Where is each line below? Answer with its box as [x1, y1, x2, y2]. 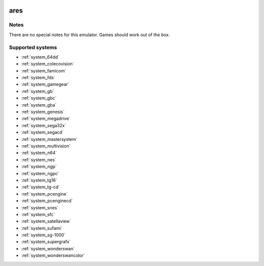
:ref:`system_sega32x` [21, 122, 66, 128]
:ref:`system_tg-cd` [21, 184, 60, 190]
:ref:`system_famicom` [21, 67, 66, 73]
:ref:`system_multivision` [21, 143, 71, 149]
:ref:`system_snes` [21, 204, 59, 210]
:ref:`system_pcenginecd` [21, 198, 73, 204]
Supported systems [9, 44, 57, 51]
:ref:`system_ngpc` [21, 170, 60, 176]
